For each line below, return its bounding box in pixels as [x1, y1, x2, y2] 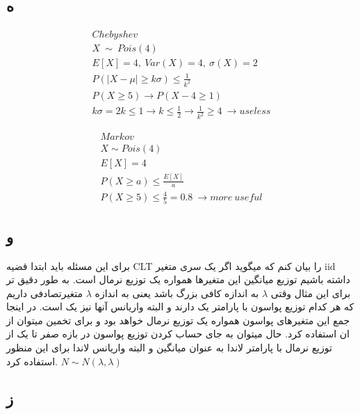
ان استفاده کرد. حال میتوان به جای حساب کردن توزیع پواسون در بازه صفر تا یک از [6, 326, 350, 341]
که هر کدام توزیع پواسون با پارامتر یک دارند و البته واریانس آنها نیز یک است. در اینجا [6, 299, 354, 314]
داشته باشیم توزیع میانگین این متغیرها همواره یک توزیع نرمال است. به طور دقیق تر [6, 272, 350, 287]
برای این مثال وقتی [270, 285, 351, 300]
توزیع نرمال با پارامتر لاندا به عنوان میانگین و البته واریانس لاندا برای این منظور [6, 340, 332, 355]
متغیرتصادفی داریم [6, 285, 83, 300]
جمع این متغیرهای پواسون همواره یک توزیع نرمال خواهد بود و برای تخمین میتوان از [6, 312, 350, 327]
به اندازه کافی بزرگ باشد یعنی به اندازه [95, 285, 259, 300]
